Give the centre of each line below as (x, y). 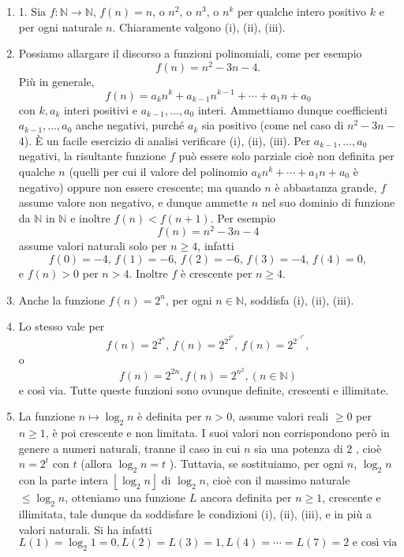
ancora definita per (246, 497)
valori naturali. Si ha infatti (85, 529)
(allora (96, 464)
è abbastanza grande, (326, 187)
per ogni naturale (60, 26)
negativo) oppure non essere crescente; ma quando (140, 187)
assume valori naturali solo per (93, 246)
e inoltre (90, 217)
